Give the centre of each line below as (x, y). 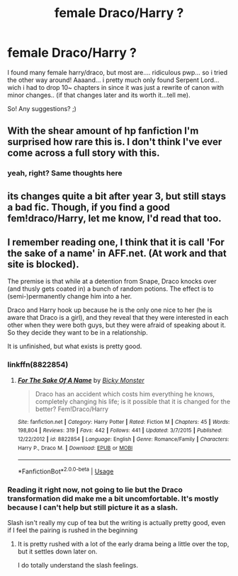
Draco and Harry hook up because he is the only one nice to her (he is (110, 310)
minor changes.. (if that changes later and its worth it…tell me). (99, 95)
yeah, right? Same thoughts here (65, 173)
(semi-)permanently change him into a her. (70, 296)
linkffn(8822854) (38, 364)
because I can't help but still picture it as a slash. (93, 507)
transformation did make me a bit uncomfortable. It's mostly (113, 498)
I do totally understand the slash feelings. (78, 565)
